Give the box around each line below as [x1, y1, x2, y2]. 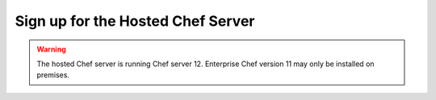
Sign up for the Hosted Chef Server [15, 12, 255, 30]
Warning [36, 44, 66, 54]
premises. [36, 70, 70, 80]
